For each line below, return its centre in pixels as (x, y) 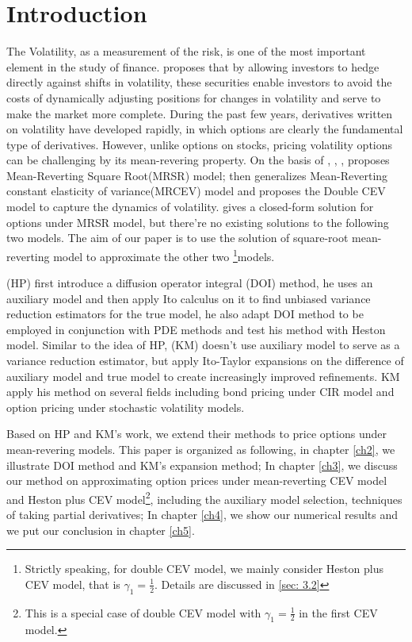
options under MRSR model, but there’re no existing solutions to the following (198, 222)
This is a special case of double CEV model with (143, 612)
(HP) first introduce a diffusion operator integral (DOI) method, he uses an (190, 283)
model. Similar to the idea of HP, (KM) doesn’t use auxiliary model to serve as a (203, 345)
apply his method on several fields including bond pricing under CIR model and (200, 392)
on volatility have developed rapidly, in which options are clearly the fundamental (205, 129)
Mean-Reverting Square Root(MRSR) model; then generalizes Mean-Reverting (197, 175)
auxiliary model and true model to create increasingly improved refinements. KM (203, 376)
